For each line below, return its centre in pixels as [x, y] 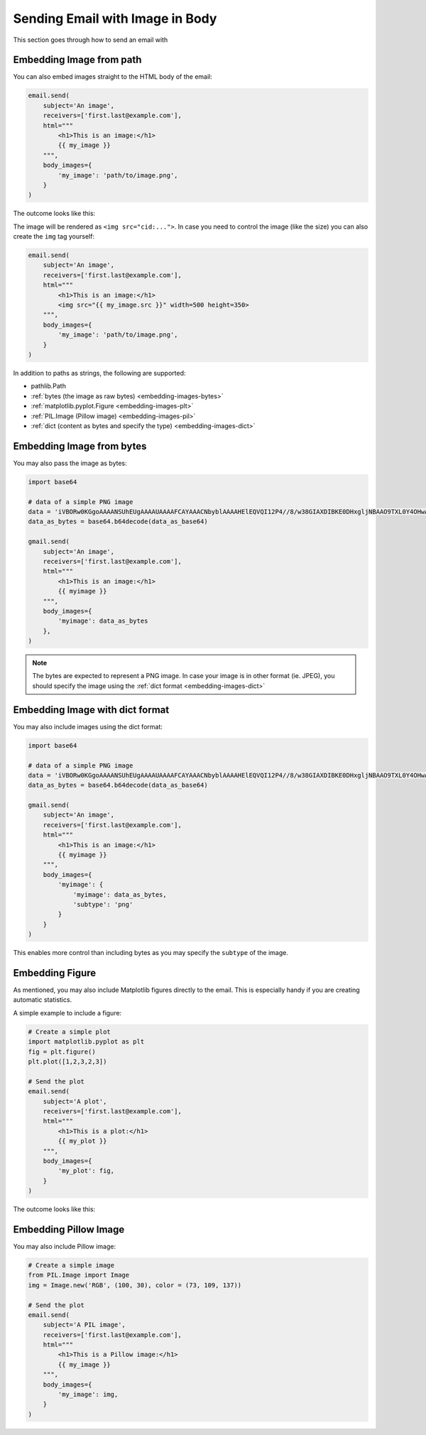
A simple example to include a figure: [67, 1013]
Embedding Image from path [77, 60]
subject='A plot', [75, 1101]
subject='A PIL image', [84, 1325]
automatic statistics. [43, 1000]
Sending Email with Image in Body [115, 18]
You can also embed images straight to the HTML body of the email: [113, 77]
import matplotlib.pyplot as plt [86, 1042]
